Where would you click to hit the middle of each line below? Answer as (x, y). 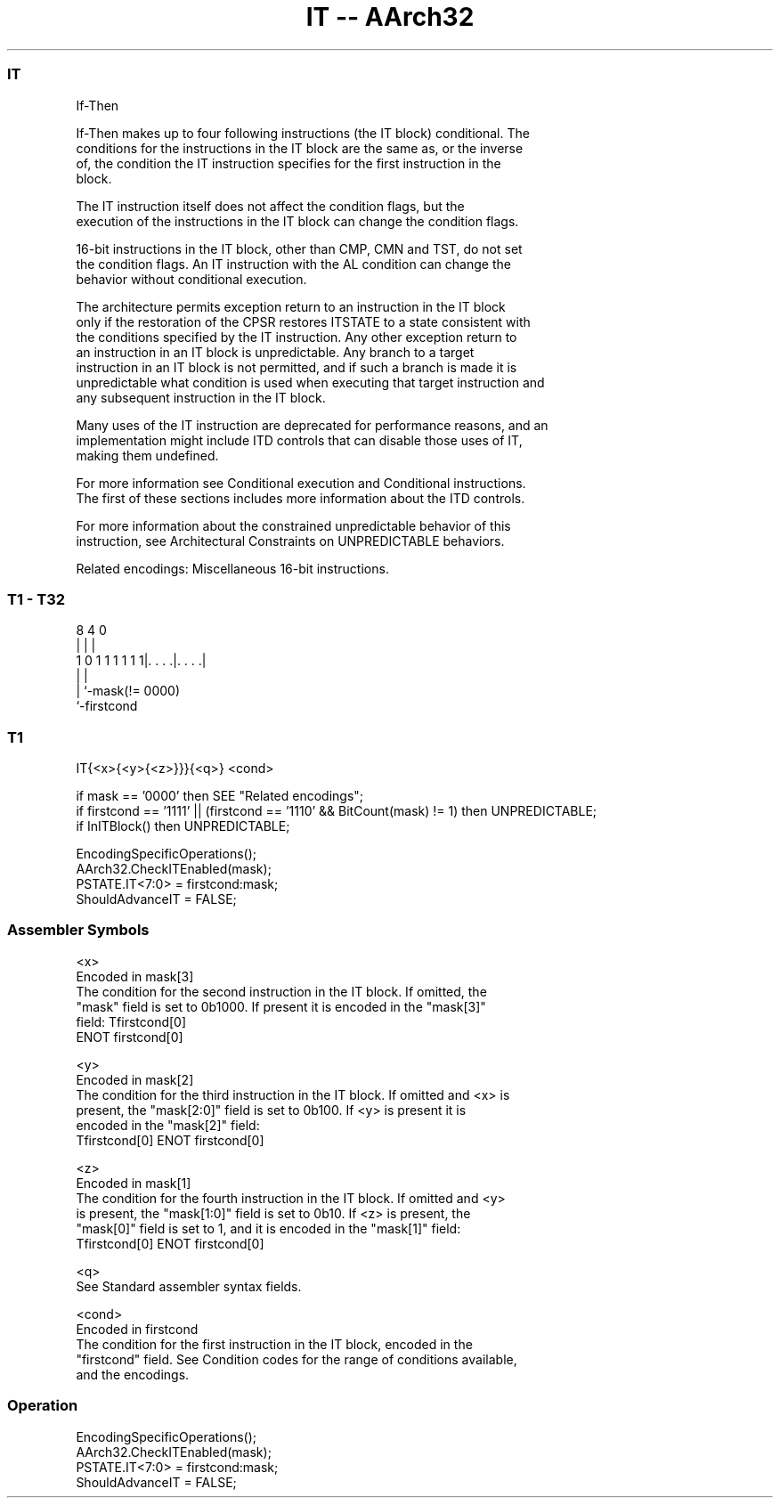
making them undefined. (147, 455)
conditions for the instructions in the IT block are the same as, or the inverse (300, 148)
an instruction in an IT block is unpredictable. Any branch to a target (275, 352)
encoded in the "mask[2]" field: (168, 1125)
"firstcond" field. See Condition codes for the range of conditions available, (297, 1359)
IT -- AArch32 (390, 17)
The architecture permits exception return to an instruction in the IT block (291, 306)
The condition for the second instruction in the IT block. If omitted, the (281, 991)
